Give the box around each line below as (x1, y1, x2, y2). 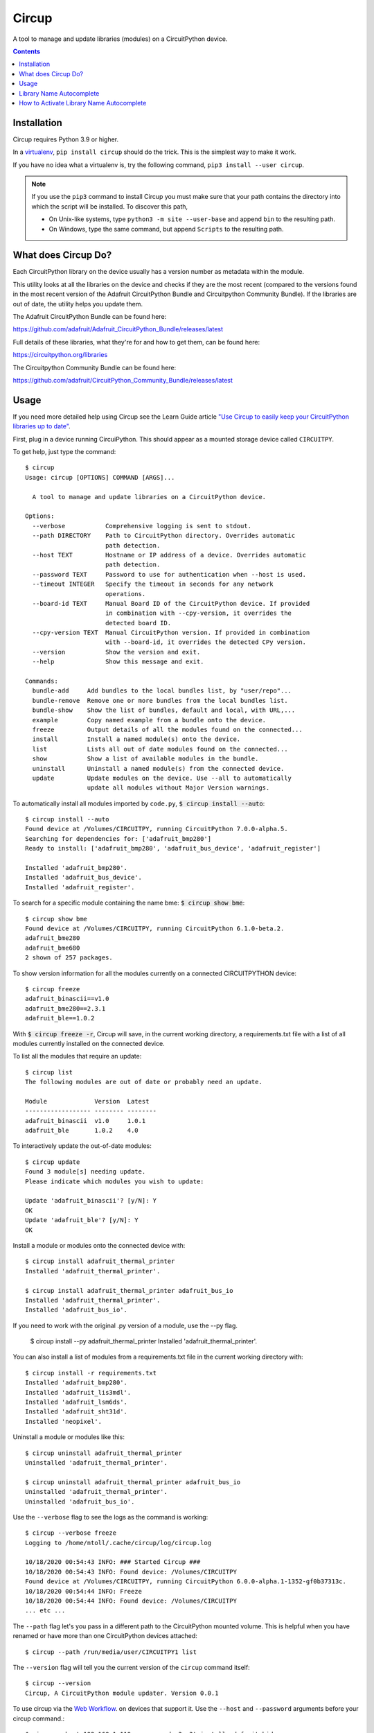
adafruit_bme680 (25, 943, 80, 952)
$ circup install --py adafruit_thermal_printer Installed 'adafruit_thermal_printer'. (30, 1337, 258, 1346)
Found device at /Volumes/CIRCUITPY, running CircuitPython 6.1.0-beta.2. (25, 925, 285, 932)
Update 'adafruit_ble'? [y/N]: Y (25, 1217, 139, 1224)
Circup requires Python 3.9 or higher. (12, 135, 119, 143)
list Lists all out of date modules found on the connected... (32, 745, 288, 753)
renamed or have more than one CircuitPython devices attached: (12, 1632, 197, 1640)
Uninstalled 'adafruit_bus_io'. (25, 1497, 135, 1506)
